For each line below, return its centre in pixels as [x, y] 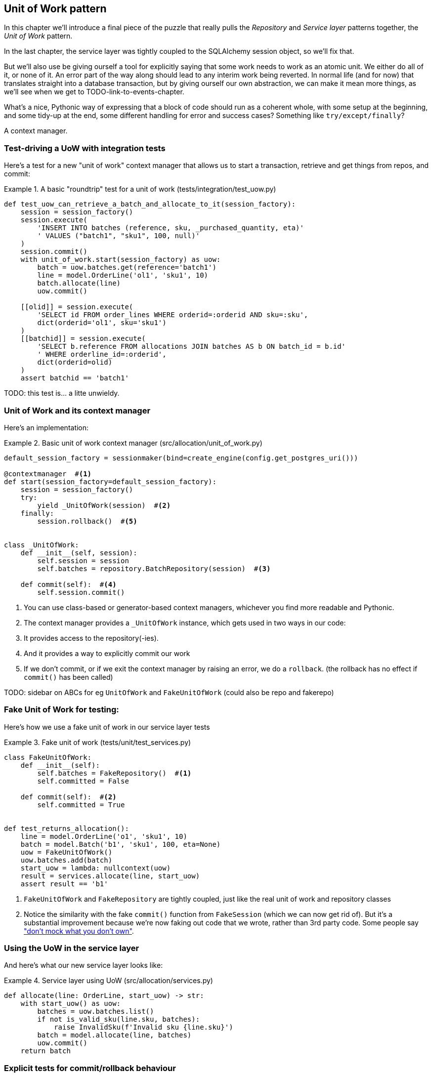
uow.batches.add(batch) [66, 860]
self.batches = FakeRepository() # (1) [114, 773]
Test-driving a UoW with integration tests [85, 148]
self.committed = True [81, 805]
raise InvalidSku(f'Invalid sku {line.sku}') [144, 1027]
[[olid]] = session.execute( [77, 307]
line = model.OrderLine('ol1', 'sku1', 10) [123, 275]
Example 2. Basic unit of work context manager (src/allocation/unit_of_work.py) [133, 443]
